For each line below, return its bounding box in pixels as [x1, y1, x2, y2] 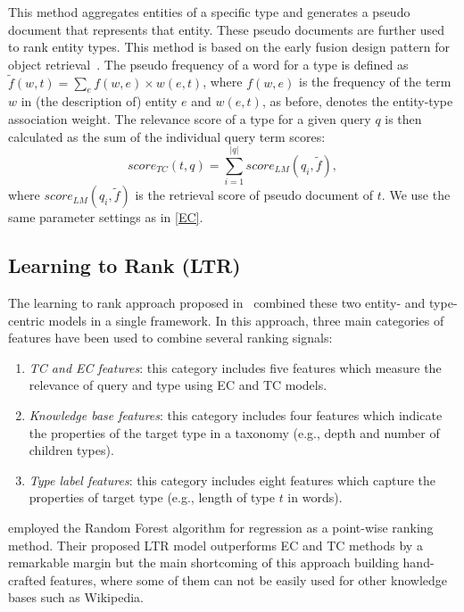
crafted [8, 570, 46, 589]
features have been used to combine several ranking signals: [8, 328, 333, 347]
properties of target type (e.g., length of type [29, 488, 275, 507]
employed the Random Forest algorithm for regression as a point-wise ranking [8, 518, 434, 537]
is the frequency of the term [299, 72, 452, 91]
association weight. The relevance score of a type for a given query [8, 109, 371, 128]
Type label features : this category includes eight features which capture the [29, 470, 435, 489]
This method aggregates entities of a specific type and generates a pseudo [8, 3, 410, 21]
